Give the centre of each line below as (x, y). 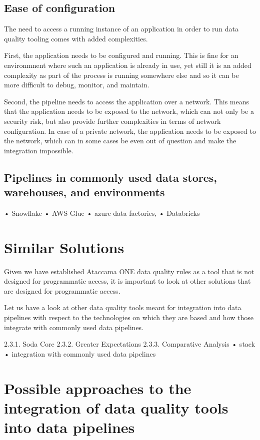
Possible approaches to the (98, 388)
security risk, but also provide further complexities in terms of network (112, 121)
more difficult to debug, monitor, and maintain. (77, 85)
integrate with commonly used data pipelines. (74, 327)
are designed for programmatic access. (62, 290)
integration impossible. (39, 150)
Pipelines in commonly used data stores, (111, 177)
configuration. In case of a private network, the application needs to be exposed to (130, 131)
